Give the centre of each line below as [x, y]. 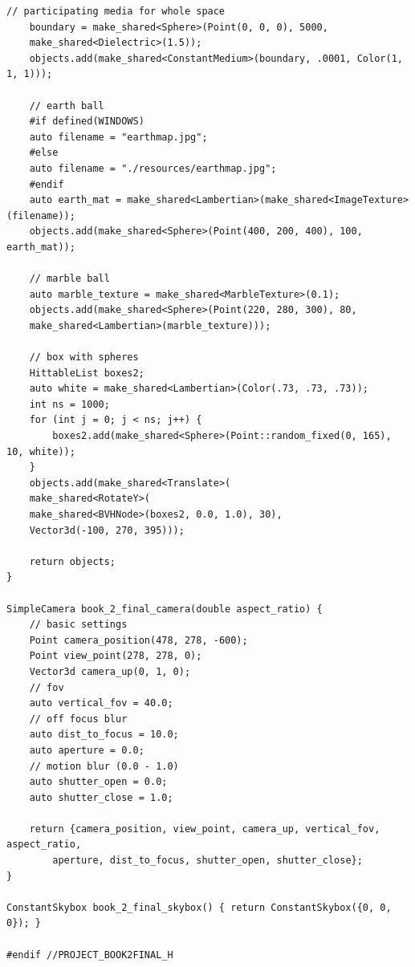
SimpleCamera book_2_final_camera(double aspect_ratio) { [165, 609]
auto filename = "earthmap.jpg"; [118, 137]
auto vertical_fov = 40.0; [101, 703]
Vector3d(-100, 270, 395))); [107, 530]
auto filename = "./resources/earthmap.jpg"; [153, 168]
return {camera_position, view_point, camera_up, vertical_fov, [205, 829]
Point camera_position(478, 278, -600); [138, 640]
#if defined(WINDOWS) [87, 122]
